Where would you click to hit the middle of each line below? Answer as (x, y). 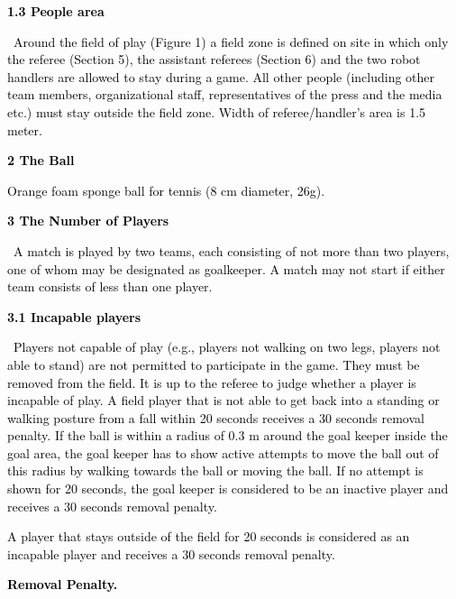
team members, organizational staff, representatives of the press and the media (225, 94)
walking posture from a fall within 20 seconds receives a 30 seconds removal (216, 417)
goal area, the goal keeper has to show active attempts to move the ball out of (223, 452)
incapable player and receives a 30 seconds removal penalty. (171, 553)
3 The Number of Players (88, 221)
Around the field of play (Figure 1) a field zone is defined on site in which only (231, 41)
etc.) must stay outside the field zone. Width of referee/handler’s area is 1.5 (217, 111)
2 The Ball (41, 160)
